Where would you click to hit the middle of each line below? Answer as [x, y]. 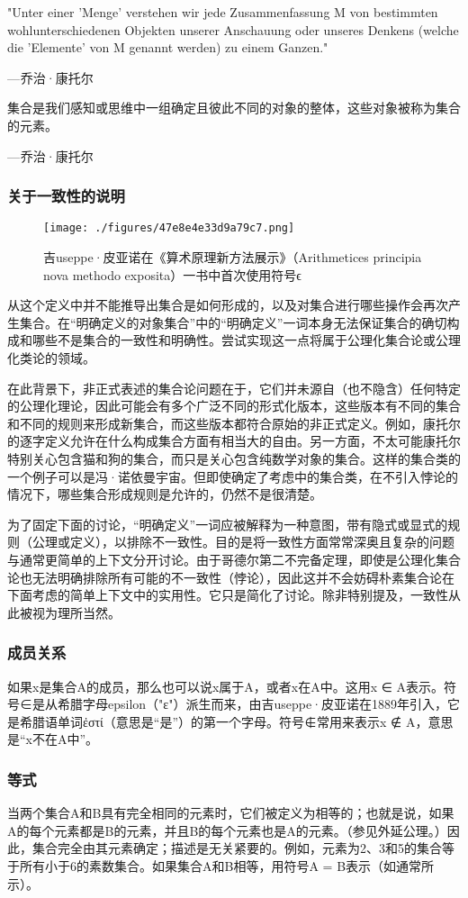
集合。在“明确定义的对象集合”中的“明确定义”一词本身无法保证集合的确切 [233, 322]
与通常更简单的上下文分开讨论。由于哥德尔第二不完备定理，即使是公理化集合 [234, 559]
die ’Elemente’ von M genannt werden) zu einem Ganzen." [168, 47]
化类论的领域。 [51, 358]
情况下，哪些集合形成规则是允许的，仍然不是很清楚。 [165, 494]
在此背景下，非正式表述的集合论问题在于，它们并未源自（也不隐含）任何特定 [234, 388]
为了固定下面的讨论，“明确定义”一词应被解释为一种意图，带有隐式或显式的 [228, 524]
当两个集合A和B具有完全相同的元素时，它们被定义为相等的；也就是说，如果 [231, 813]
